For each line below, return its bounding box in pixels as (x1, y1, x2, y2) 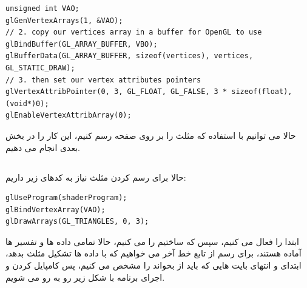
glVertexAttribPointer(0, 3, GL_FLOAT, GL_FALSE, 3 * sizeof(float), (5, 87, 292, 96)
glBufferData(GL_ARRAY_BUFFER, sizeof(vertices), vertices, (5, 52, 254, 61)
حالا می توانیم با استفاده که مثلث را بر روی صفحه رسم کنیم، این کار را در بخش (5, 129, 296, 141)
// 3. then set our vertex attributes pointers (5, 75, 201, 84)
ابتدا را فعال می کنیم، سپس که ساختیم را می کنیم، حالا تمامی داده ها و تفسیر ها (5, 235, 299, 247)
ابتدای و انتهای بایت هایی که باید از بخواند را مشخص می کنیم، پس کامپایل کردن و (5, 259, 302, 272)
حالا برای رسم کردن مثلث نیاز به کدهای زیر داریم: (5, 170, 186, 183)
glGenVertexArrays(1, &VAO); (5, 16, 123, 25)
